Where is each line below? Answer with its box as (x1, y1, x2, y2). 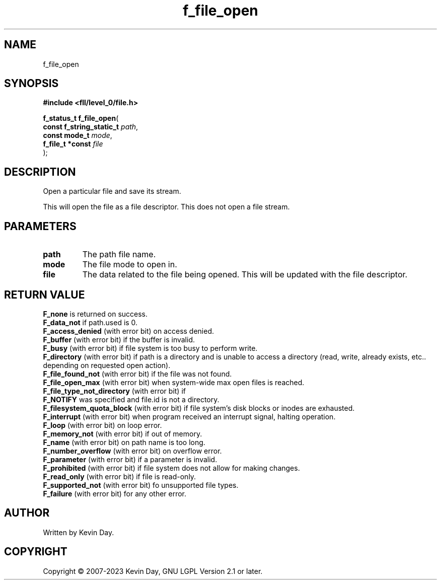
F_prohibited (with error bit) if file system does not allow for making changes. (43, 463, 300, 472)
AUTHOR (4, 506, 50, 520)
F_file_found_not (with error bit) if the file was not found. (43, 369, 232, 378)
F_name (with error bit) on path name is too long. (43, 437, 205, 447)
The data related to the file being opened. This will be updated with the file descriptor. (82, 269, 408, 280)
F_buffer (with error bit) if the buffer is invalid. (43, 335, 195, 344)
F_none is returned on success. (43, 309, 148, 318)
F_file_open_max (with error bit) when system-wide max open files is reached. (43, 378, 305, 387)
